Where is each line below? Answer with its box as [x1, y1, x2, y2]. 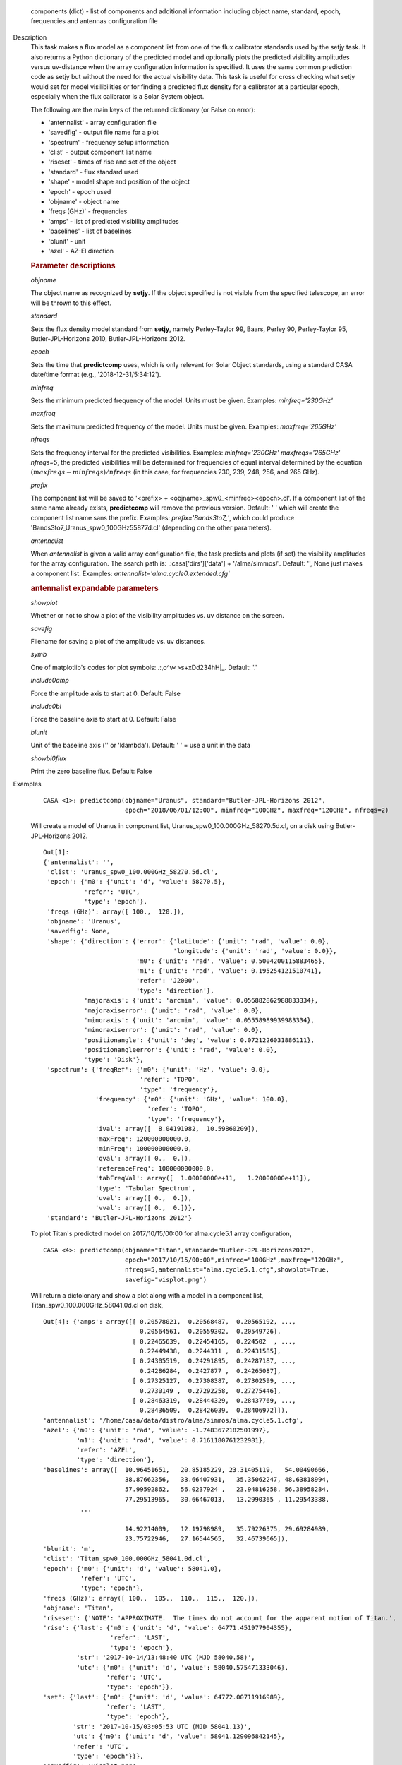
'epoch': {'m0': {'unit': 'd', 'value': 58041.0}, [43, 1564, 222, 1572]
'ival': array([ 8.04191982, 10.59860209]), [95, 1125, 259, 1133]
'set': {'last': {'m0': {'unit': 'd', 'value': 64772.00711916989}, [43, 1693, 285, 1701]
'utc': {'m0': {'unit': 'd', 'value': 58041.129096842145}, [73, 1733, 285, 1740]
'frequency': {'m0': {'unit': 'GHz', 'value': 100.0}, [95, 1095, 289, 1103]
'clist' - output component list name [48, 148, 152, 157]
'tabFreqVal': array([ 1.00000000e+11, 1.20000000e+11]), [95, 1174, 311, 1183]
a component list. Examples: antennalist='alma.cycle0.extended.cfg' [30, 569, 231, 578]
